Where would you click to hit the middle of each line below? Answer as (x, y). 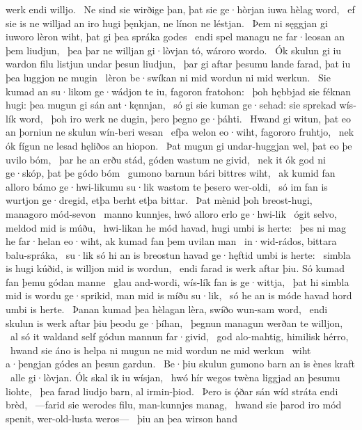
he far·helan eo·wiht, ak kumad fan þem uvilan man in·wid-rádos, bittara (171, 241)
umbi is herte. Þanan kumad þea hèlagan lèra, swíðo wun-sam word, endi (167, 309)
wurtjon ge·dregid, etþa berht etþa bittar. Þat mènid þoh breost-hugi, (159, 200)
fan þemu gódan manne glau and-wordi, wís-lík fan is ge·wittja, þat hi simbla (178, 281)
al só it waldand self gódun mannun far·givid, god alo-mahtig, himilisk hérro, (179, 336)
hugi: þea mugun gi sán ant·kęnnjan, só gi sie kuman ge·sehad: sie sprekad (171, 105)
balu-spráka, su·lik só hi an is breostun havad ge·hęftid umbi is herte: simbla (178, 254)
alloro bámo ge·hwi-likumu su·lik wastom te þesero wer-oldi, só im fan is (167, 186)
